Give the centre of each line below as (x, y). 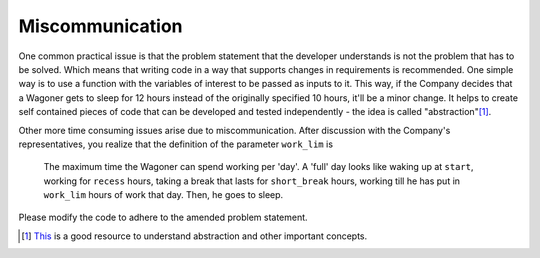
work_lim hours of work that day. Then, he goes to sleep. (163, 195)
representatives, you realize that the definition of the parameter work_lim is (176, 144)
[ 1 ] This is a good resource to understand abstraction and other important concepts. (194, 236)
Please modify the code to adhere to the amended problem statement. (163, 217)
